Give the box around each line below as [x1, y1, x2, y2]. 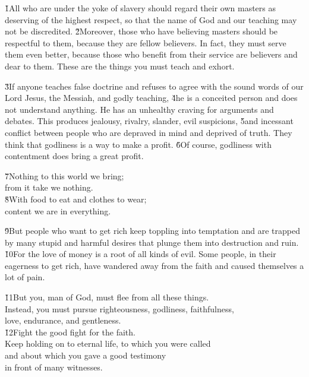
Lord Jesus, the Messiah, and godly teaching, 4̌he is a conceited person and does [5, 91, 298, 104]
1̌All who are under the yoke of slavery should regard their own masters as [5, 2, 276, 14]
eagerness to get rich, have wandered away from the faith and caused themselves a [5, 259, 304, 271]
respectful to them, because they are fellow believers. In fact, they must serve [5, 36, 286, 49]
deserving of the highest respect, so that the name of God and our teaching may [5, 13, 297, 26]
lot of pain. [5, 271, 45, 283]
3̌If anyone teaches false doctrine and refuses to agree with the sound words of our [5, 80, 304, 92]
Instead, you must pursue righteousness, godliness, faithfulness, [5, 302, 234, 315]
